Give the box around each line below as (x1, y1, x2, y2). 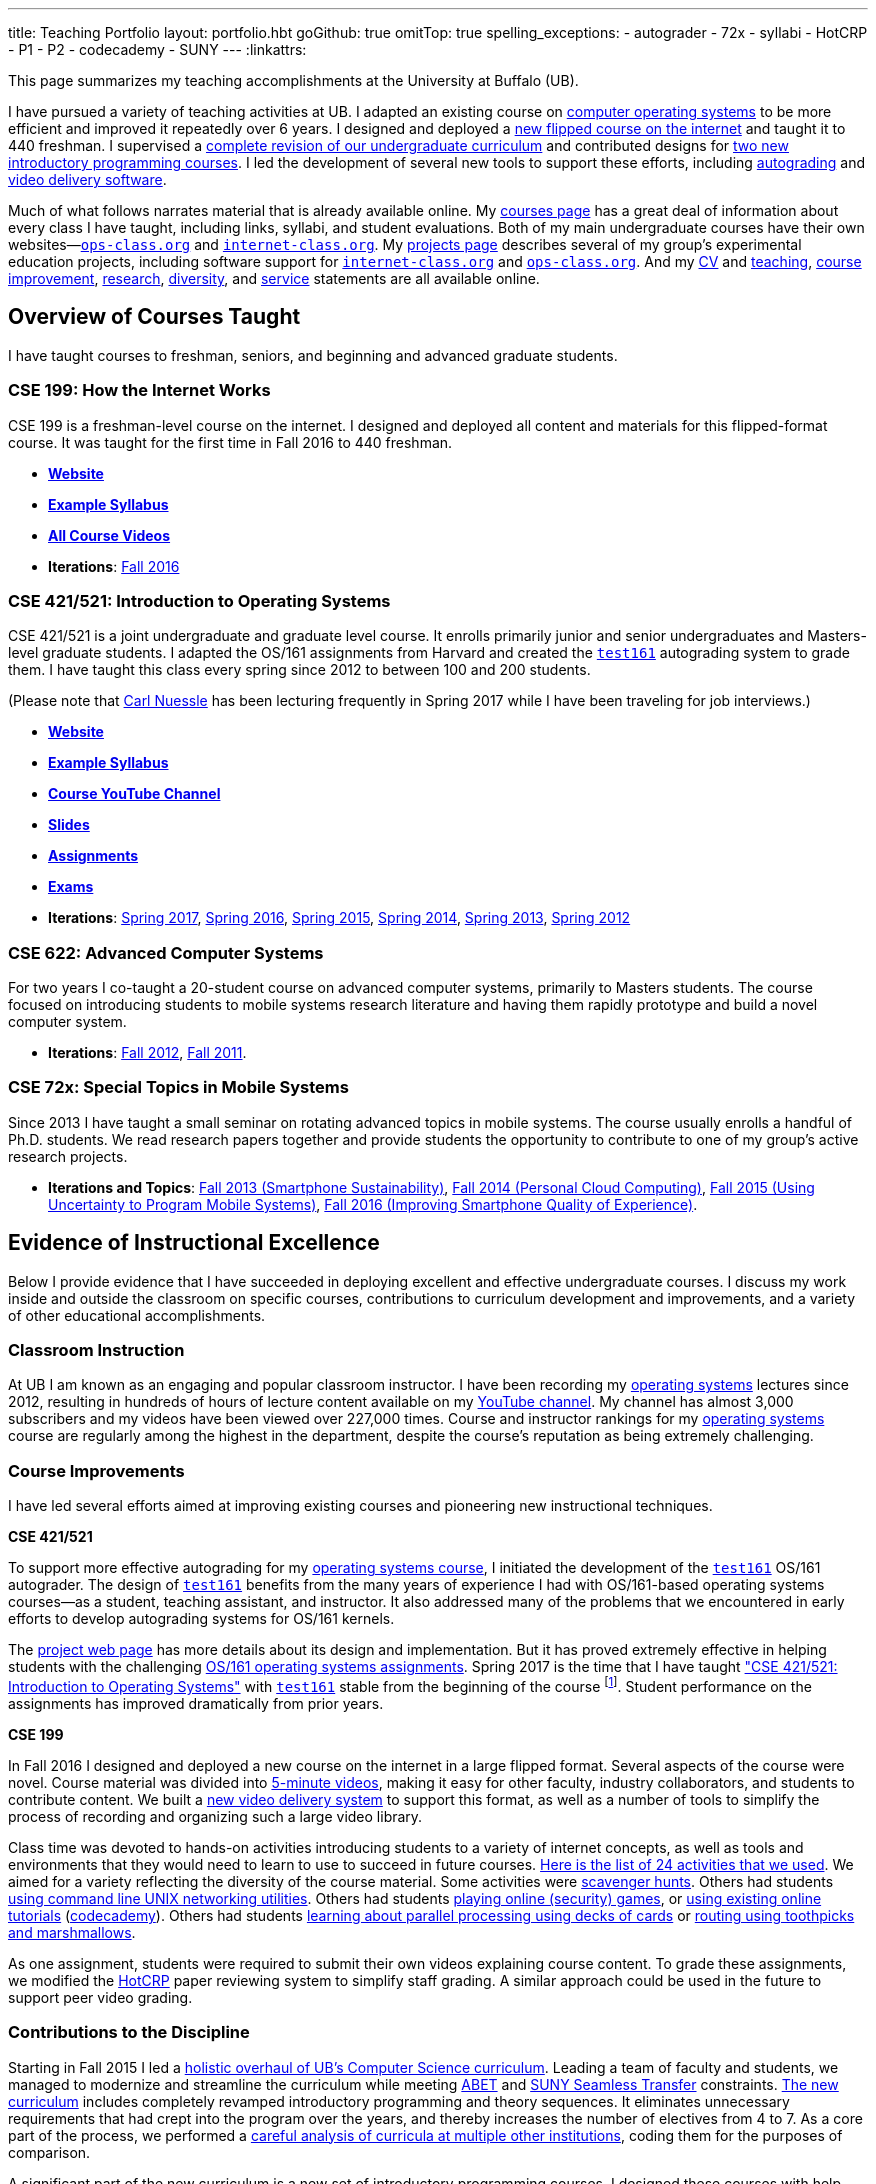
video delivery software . (8, 171, 167, 188)
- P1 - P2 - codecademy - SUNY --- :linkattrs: (8, 41, 307, 58)
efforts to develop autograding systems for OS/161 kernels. (8, 1610, 395, 1628)
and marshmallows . (8, 1923, 136, 1941)
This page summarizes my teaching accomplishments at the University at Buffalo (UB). (8, 72, 579, 89)
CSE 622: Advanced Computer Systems (8, 942, 324, 963)
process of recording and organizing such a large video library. (8, 1807, 423, 1825)
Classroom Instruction (8, 1340, 185, 1361)
